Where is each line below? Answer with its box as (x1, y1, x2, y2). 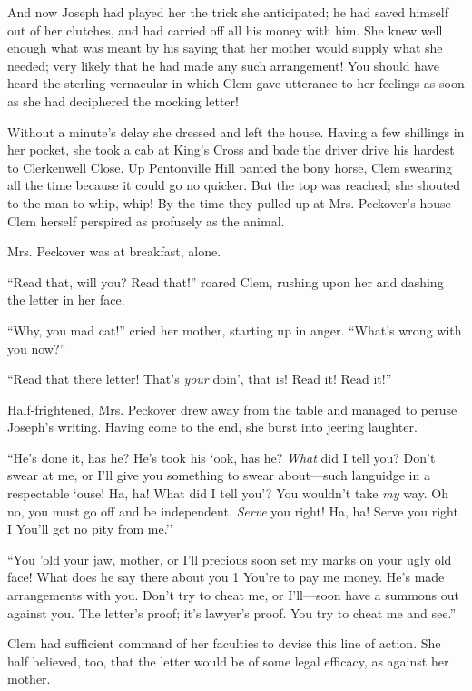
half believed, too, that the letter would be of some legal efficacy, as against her (7, 651, 449, 670)
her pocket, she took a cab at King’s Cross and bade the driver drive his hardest (7, 140, 455, 159)
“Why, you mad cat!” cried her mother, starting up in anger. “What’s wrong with (7, 320, 462, 339)
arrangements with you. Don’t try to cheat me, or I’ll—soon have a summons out (7, 586, 460, 605)
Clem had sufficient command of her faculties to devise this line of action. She (7, 634, 441, 653)
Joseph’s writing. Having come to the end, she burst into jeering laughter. (7, 417, 418, 436)
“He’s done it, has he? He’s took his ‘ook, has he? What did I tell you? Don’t (7, 447, 436, 466)
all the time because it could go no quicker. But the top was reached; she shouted (7, 175, 461, 195)
